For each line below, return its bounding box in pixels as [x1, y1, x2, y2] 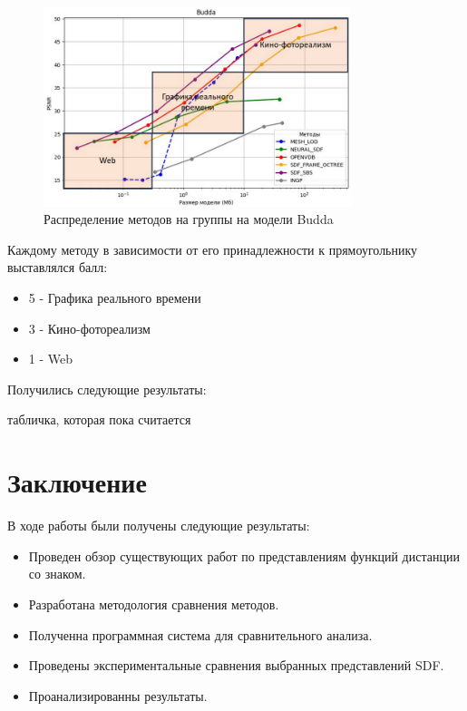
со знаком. [28, 564, 86, 583]
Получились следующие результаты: [7, 379, 207, 398]
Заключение [7, 463, 147, 501]
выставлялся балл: [7, 258, 108, 277]
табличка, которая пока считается [7, 410, 191, 429]
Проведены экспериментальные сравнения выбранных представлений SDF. [28, 656, 444, 675]
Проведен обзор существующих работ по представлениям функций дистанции [28, 546, 460, 565]
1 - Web [28, 349, 73, 368]
